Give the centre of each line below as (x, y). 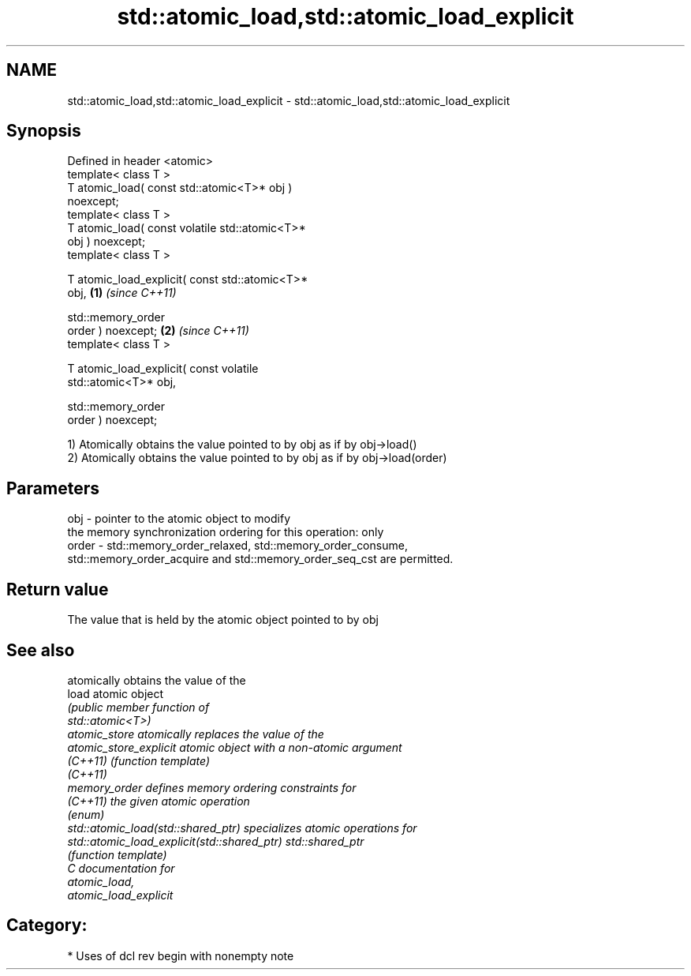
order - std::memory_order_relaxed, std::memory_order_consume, (237, 546)
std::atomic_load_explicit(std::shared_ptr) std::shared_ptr (216, 841)
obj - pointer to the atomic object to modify (179, 519)
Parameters (53, 488)
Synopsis (44, 131)
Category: (47, 925)
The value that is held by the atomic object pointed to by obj (223, 620)
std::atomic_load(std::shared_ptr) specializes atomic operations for (242, 828)
